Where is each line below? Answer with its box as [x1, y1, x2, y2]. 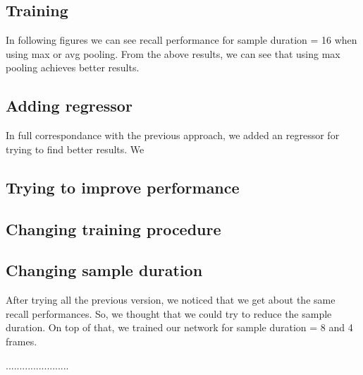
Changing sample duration [6, 259, 203, 281]
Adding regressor [6, 95, 133, 117]
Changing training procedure [6, 218, 221, 239]
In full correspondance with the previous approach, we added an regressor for [6, 128, 340, 143]
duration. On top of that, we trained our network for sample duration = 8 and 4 [6, 320, 353, 335]
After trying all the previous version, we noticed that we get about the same [6, 292, 336, 307]
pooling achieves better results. [6, 60, 140, 75]
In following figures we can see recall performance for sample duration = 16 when [6, 32, 357, 47]
